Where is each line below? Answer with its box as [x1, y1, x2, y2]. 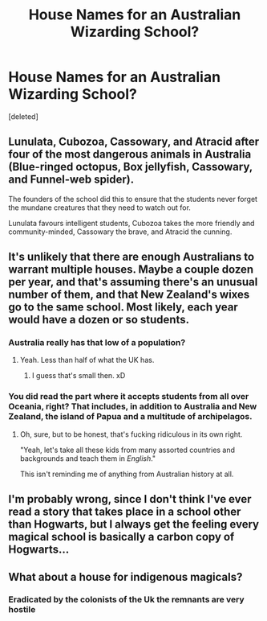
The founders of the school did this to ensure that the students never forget [8, 194, 258, 204]
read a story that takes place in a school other [8, 505, 241, 519]
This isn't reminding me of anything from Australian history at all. [19, 469, 234, 479]
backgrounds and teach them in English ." [19, 453, 156, 463]
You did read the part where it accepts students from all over [8, 391, 249, 402]
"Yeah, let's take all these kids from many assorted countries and [19, 445, 235, 454]
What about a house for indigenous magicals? [8, 570, 243, 584]
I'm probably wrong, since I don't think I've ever [8, 492, 252, 506]
